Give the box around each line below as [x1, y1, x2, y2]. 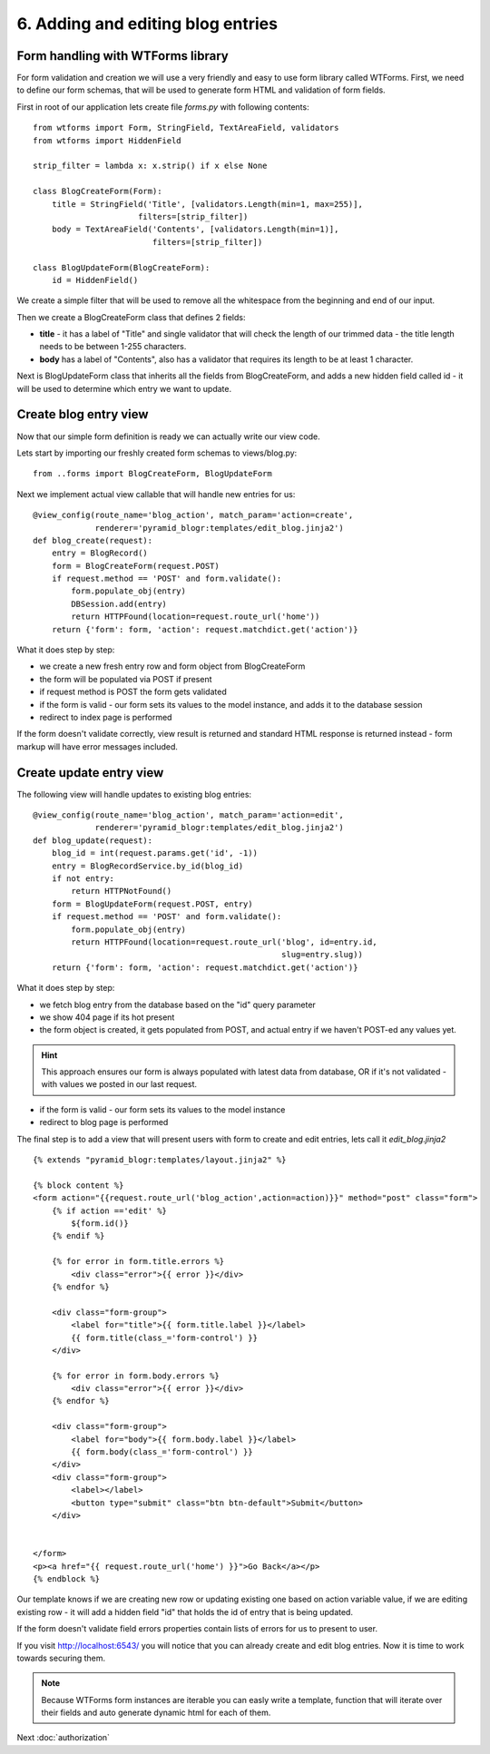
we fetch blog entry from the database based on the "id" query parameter [39, 999, 317, 1010]
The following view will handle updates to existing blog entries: [16, 789, 252, 799]
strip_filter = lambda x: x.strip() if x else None [33, 161, 268, 171]
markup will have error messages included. [16, 740, 179, 752]
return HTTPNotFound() [71, 886, 172, 897]
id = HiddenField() [51, 275, 139, 285]
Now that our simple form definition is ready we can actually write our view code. [16, 431, 321, 442]
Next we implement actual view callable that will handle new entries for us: [16, 488, 296, 499]
